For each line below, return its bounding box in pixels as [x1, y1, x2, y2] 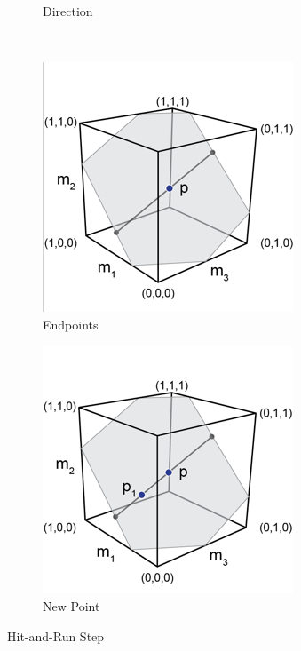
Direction [43, 2, 93, 20]
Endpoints [43, 314, 99, 333]
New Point [43, 596, 100, 615]
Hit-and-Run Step [7, 626, 105, 645]
